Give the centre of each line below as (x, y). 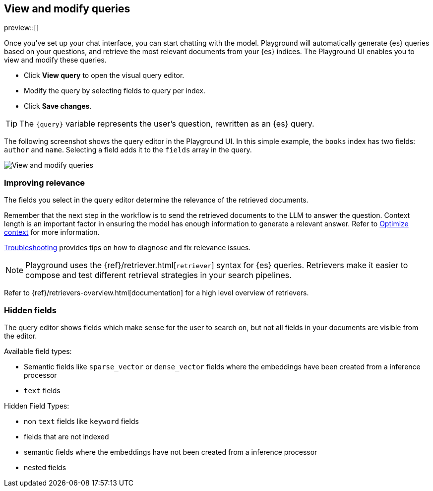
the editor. (21, 336)
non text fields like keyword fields (81, 421)
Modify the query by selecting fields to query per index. (115, 91)
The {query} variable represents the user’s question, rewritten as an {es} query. (167, 124)
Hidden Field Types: (37, 406)
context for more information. (52, 232)
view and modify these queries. (55, 60)
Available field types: (38, 351)
